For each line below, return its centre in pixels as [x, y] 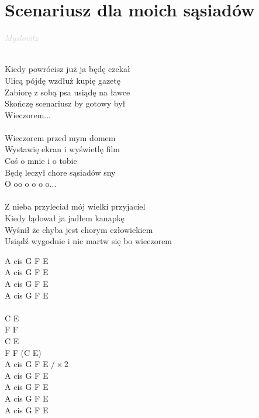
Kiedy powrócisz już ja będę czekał [68, 69]
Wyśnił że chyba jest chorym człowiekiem [79, 229]
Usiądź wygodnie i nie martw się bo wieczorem [89, 241]
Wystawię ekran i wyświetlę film [62, 149]
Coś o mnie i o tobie [41, 161]
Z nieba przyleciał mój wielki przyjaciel [75, 206]
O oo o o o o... [31, 184]
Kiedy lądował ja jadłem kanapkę [65, 218]
